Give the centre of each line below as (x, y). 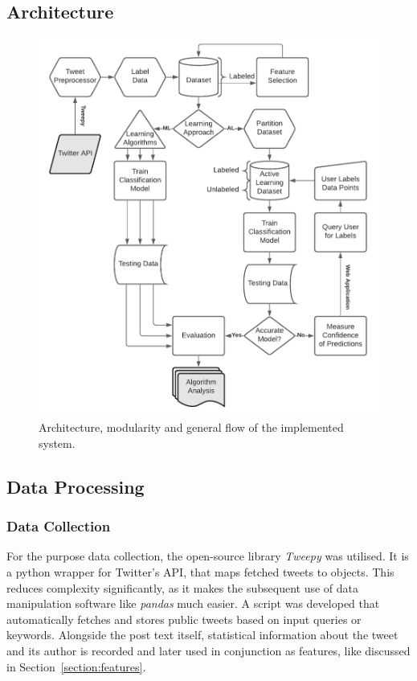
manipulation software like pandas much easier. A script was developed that (193, 603)
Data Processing (76, 486)
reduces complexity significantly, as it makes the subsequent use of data (183, 587)
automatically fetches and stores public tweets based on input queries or (184, 619)
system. (57, 443)
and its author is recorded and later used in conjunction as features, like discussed (208, 650)
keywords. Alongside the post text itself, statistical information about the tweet (202, 635)
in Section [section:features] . (76, 666)
